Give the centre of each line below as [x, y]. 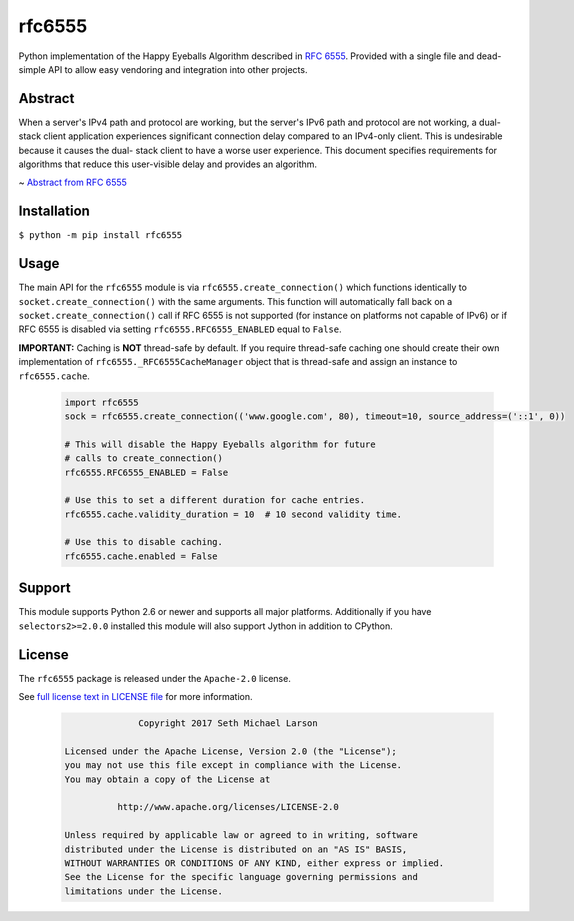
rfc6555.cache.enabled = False [141, 556]
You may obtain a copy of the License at [167, 779]
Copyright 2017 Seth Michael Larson [228, 723]
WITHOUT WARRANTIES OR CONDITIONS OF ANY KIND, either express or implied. [254, 863]
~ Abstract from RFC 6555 [72, 182]
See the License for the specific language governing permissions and [241, 877]
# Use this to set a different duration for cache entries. [215, 500]
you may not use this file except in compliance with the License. [233, 765]
